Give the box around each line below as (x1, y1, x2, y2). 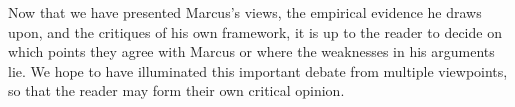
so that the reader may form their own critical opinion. (8, 80, 345, 101)
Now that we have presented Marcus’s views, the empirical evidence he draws (8, 2, 482, 22)
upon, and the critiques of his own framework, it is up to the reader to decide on (8, 21, 502, 42)
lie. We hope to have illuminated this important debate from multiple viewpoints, (8, 60, 508, 81)
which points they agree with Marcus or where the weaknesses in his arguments (8, 41, 495, 62)
